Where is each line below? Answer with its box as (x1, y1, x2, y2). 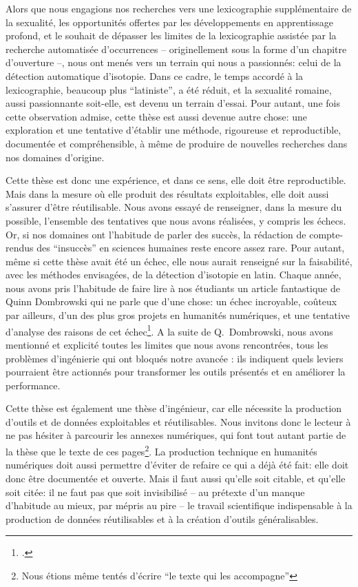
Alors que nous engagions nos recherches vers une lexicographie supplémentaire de (6, 1, 352, 15)
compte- (309, 227, 344, 241)
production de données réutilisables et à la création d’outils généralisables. (6, 511, 319, 526)
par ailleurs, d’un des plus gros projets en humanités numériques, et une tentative (6, 308, 350, 322)
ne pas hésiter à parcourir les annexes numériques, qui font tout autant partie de (6, 428, 346, 442)
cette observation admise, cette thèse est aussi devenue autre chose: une (6, 109, 308, 123)
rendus (6, 240, 34, 255)
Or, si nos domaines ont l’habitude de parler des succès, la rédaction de (6, 227, 306, 241)
